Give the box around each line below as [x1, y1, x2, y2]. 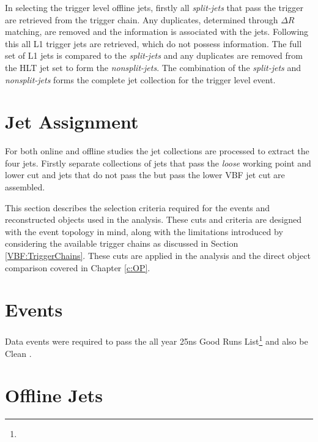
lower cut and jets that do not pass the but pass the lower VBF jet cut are [5, 168, 285, 181]
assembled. [5, 181, 45, 193]
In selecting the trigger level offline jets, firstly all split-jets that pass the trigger [5, 1, 304, 13]
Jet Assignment [5, 109, 139, 134]
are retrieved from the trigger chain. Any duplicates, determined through [5, 13, 278, 26]
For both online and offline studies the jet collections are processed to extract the [5, 144, 309, 157]
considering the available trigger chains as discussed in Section [5, 237, 239, 250]
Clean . [5, 346, 32, 359]
